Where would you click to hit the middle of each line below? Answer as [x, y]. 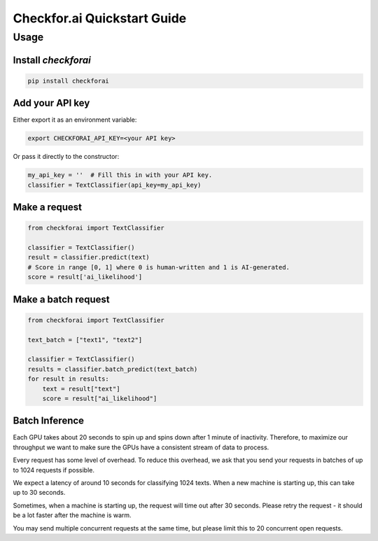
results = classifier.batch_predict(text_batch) [113, 369]
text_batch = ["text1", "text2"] [85, 340]
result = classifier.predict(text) [89, 258]
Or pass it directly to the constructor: [66, 157]
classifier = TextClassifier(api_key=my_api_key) [114, 185]
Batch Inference [48, 421]
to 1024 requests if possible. [54, 470]
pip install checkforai [69, 81]
